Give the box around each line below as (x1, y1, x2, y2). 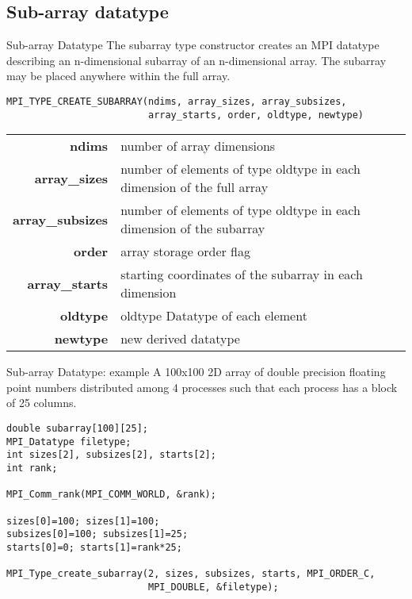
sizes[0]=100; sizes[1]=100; (6, 515, 160, 527)
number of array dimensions (120, 136, 276, 156)
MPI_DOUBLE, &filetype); (147, 581, 279, 593)
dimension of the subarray (120, 219, 265, 238)
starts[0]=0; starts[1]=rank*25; (6, 541, 182, 553)
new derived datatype (120, 329, 240, 348)
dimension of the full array (120, 178, 269, 197)
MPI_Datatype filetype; (6, 436, 132, 447)
